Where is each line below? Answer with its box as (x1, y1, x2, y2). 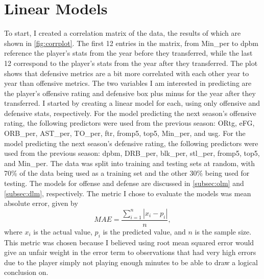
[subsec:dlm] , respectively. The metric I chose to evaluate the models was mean (4, 188, 251, 198)
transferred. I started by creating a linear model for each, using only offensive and (4, 98, 260, 108)
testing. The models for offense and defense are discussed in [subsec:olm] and (4, 178, 244, 189)
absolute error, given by (4, 198, 78, 208)
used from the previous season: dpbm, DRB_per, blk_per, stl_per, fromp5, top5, (4, 148, 260, 158)
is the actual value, (33, 226, 92, 237)
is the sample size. (195, 226, 252, 237)
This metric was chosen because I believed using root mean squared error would (4, 237, 254, 247)
